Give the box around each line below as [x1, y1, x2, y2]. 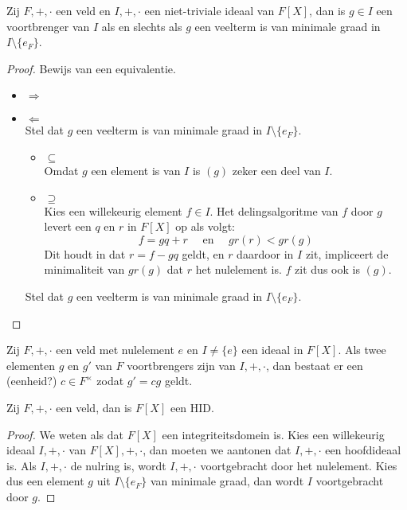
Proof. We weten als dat [6, 426, 124, 442]
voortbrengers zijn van [127, 356, 236, 373]
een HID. [170, 399, 214, 415]
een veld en [56, 2, 111, 18]
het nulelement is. [195, 261, 282, 278]
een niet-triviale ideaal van [144, 2, 275, 18]
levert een [44, 218, 92, 235]
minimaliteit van [44, 261, 125, 278]
